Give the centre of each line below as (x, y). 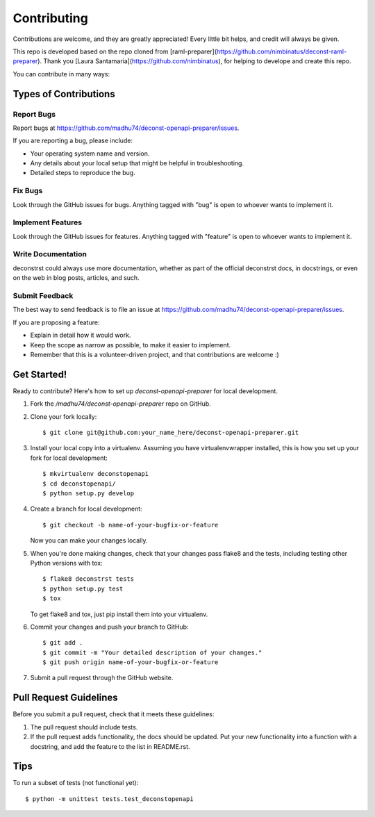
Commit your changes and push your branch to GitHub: (109, 627)
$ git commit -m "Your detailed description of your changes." (152, 652)
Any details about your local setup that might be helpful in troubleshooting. (137, 163)
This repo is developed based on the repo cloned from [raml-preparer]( (115, 51)
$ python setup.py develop (89, 493)
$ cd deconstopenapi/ (79, 484)
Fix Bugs (28, 191)
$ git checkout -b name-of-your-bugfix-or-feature (131, 525)
